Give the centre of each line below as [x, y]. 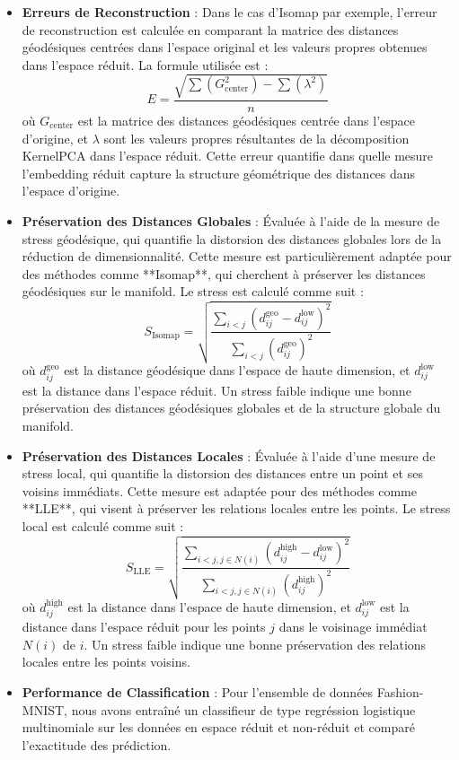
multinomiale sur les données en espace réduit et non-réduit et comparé [218, 727]
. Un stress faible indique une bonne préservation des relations [255, 644]
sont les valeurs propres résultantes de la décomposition [256, 138]
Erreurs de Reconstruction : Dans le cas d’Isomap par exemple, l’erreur [229, 12]
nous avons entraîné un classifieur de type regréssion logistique [243, 709]
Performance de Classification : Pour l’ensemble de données [198, 692]
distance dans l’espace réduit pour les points [144, 627]
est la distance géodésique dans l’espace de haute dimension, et [237, 370]
